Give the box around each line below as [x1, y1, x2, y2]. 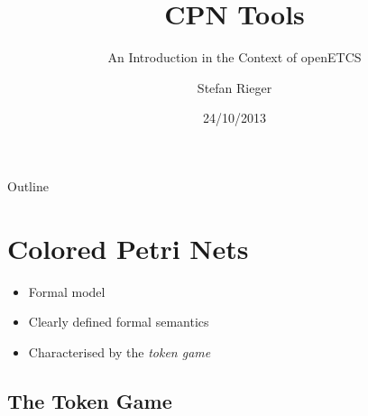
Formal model [28, 282, 106, 300]
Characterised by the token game [28, 342, 211, 361]
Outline [7, 176, 49, 195]
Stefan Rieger [197, 78, 272, 97]
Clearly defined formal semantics [28, 312, 209, 331]
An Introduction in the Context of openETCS [107, 48, 362, 67]
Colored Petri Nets [7, 229, 249, 266]
